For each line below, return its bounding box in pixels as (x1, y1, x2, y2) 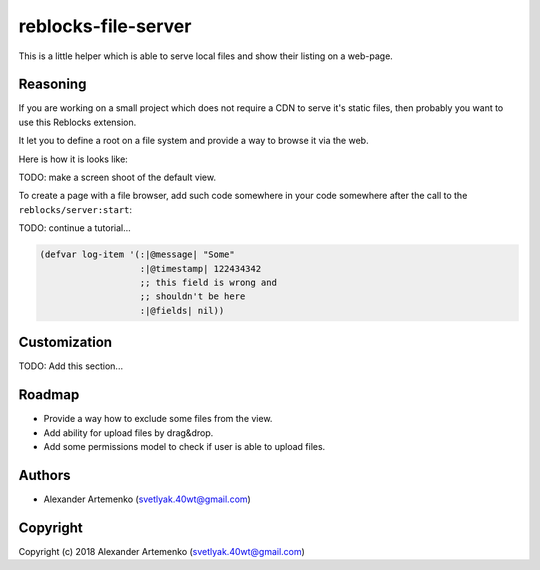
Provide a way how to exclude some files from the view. (43, 413, 273, 425)
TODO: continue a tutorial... (18, 222, 132, 234)
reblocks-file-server (18, 15, 192, 37)
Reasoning (18, 76, 87, 93)
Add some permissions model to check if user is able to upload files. (43, 440, 326, 452)
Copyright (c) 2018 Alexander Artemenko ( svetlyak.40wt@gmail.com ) (18, 545, 305, 557)
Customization (18, 334, 113, 351)
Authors (18, 466, 71, 484)
